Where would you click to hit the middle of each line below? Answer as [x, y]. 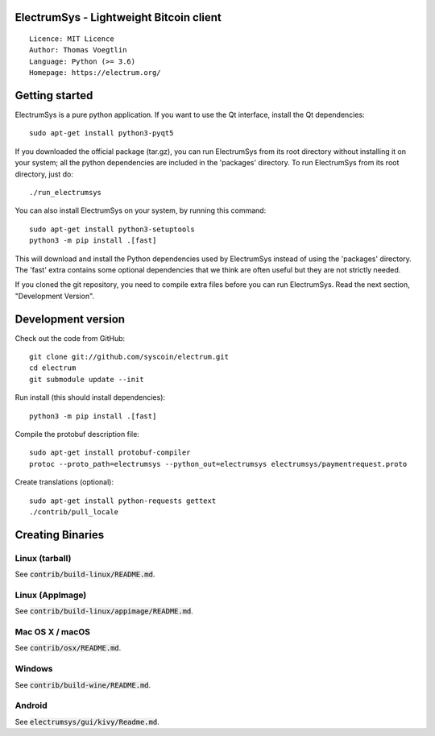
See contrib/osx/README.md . [68, 648]
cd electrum [53, 368]
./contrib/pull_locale [74, 511]
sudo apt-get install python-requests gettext [123, 501]
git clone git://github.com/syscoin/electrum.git [129, 357]
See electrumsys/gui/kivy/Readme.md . [87, 721]
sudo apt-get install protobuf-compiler [110, 453]
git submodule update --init [87, 379]
